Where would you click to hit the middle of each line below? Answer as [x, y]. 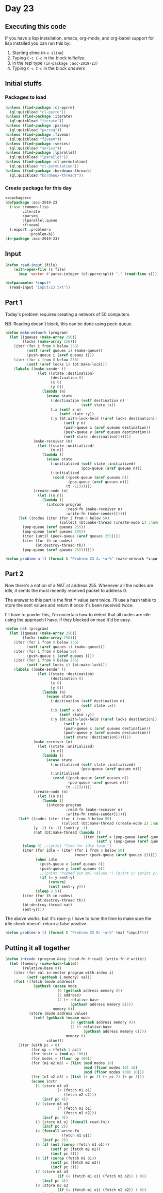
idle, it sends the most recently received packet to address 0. [66, 591]
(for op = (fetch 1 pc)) [56, 1049]
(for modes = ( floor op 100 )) [61, 1059]
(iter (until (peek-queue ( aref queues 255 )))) [71, 536]
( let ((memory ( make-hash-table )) [44, 964]
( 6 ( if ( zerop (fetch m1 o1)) [66, 1158]
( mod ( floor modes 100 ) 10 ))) [114, 1072]
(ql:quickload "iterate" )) [37, 121]
